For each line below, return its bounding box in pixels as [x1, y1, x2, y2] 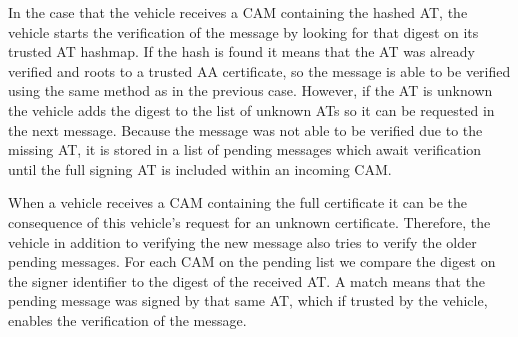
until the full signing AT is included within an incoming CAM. [8, 158, 392, 179]
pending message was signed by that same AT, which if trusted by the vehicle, [8, 290, 488, 311]
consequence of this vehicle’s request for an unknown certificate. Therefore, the [8, 211, 491, 232]
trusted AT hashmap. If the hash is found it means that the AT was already [8, 41, 475, 62]
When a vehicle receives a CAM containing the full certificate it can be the [8, 192, 468, 213]
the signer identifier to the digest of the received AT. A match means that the [8, 270, 486, 291]
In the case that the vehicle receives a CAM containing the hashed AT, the [8, 2, 468, 22]
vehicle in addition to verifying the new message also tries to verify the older [8, 231, 477, 252]
